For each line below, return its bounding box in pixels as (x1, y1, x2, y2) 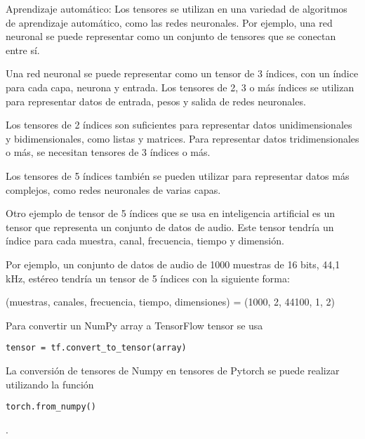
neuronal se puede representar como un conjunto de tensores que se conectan (6, 29, 336, 44)
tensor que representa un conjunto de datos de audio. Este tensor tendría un (6, 219, 334, 234)
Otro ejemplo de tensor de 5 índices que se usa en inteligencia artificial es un (6, 206, 336, 221)
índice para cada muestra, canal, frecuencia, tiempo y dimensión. (6, 233, 284, 248)
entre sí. (6, 42, 40, 57)
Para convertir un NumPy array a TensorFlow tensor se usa (6, 317, 263, 332)
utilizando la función (6, 376, 94, 391)
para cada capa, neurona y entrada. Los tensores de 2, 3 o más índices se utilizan (6, 79, 354, 94)
